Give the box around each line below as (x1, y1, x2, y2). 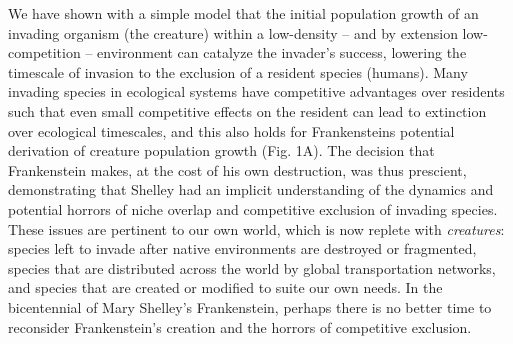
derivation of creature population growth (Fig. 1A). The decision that (8, 140, 435, 161)
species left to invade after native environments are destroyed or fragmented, (8, 238, 477, 259)
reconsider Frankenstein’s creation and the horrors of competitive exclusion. (8, 316, 472, 337)
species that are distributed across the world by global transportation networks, (8, 257, 496, 278)
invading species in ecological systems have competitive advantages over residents (8, 81, 505, 102)
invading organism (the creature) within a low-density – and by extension (8, 22, 458, 43)
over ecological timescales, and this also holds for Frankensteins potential (8, 120, 455, 141)
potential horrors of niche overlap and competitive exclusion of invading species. (8, 198, 498, 219)
